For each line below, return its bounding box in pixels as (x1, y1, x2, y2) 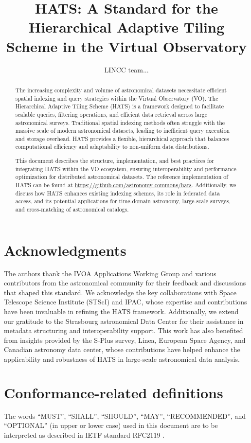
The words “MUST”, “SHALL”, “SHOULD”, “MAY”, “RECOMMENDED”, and (4, 410, 246, 421)
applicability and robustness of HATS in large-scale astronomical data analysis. (4, 354, 240, 364)
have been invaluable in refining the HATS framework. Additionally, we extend (4, 306, 239, 316)
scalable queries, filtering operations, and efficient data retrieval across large (15, 110, 208, 118)
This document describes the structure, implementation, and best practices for (15, 157, 214, 165)
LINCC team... (104, 64, 149, 74)
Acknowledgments (4, 240, 126, 260)
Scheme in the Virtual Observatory (6, 36, 247, 56)
